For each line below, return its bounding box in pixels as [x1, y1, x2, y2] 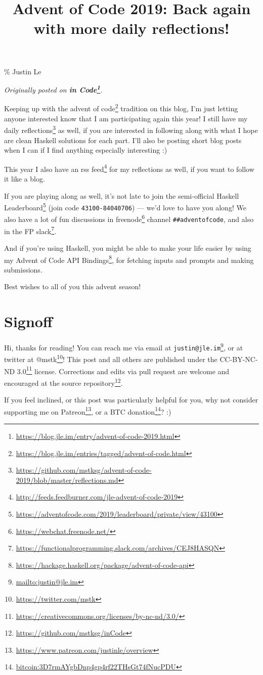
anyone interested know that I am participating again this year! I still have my [4, 113, 248, 123]
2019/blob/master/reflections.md [16, 474, 118, 485]
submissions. [4, 264, 42, 275]
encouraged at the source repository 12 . [4, 376, 123, 388]
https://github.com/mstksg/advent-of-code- [16, 465, 152, 475]
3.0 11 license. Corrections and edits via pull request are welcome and [17, 364, 230, 376]
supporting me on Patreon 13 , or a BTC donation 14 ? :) [4, 404, 171, 417]
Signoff [4, 311, 53, 332]
